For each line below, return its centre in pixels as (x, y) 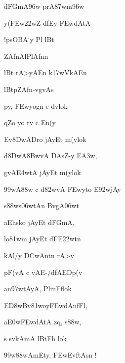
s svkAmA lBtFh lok (35, 338)
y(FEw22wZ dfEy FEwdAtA (47, 23)
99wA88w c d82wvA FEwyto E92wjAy (62, 189)
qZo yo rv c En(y (30, 122)
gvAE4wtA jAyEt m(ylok (42, 172)
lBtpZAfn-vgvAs (29, 89)
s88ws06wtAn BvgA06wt (42, 205)
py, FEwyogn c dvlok (36, 106)
